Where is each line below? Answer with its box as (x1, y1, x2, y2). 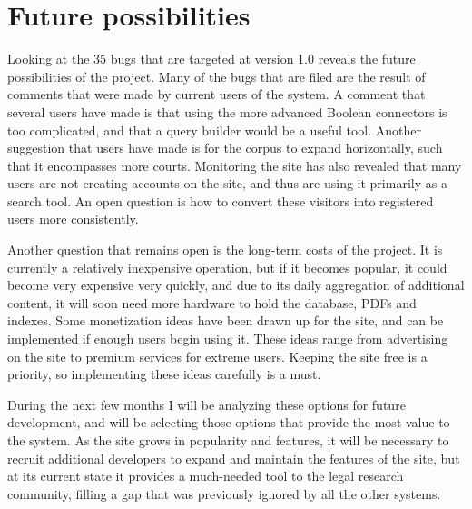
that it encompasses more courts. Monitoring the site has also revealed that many (7, 155, 462, 175)
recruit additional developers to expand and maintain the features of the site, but (7, 448, 460, 467)
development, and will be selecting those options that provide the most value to (7, 413, 450, 432)
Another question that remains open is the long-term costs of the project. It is (7, 240, 443, 259)
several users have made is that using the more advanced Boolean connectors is (7, 102, 447, 121)
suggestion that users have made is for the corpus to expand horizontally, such (7, 138, 443, 157)
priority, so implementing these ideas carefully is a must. (7, 364, 321, 384)
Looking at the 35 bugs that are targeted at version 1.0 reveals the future (7, 49, 416, 68)
